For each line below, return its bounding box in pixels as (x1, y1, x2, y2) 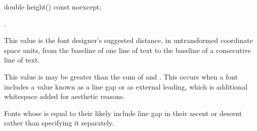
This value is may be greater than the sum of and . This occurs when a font (4, 71, 238, 81)
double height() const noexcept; (4, 1, 102, 11)
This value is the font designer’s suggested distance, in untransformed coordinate (4, 35, 253, 45)
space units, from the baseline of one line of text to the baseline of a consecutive (4, 44, 251, 55)
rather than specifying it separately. (4, 117, 114, 128)
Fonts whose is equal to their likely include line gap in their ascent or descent (4, 107, 242, 118)
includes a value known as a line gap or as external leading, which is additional (4, 81, 247, 91)
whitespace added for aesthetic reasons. (4, 91, 125, 101)
